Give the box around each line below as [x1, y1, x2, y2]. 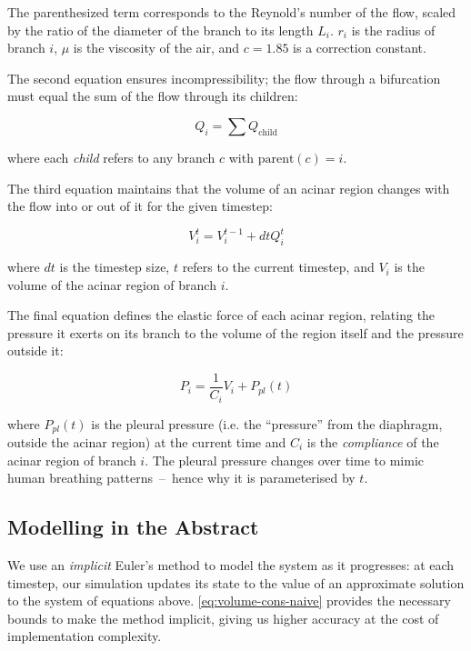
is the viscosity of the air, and [73, 38, 240, 57]
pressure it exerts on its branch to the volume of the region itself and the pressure [7, 323, 464, 342]
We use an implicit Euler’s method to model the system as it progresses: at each [7, 555, 455, 574]
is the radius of [351, 20, 436, 39]
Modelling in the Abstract [7, 513, 259, 541]
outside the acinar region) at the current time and [7, 432, 286, 451]
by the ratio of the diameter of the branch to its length [7, 20, 314, 39]
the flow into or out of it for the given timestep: [7, 196, 273, 215]
